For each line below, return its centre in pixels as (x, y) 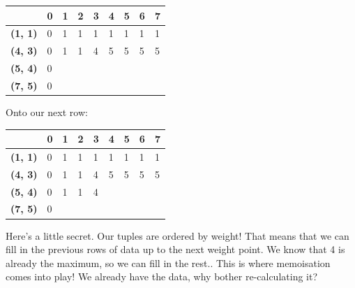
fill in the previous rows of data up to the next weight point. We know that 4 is (175, 249)
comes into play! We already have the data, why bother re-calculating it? (162, 276)
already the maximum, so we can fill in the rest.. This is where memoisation (168, 262)
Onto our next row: (47, 111)
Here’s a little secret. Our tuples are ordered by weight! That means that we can (177, 235)
